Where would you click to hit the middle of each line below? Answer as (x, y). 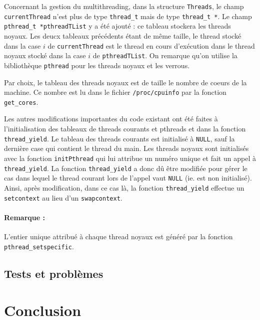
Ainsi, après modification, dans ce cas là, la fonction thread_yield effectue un (124, 187)
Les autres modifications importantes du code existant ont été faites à (111, 119)
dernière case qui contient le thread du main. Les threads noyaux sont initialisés (126, 148)
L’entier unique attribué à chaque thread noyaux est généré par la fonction (118, 236)
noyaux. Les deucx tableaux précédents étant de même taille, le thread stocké (123, 35)
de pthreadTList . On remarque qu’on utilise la (165, 55)
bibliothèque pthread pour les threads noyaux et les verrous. (97, 65)
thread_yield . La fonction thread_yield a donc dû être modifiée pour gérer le (126, 168)
